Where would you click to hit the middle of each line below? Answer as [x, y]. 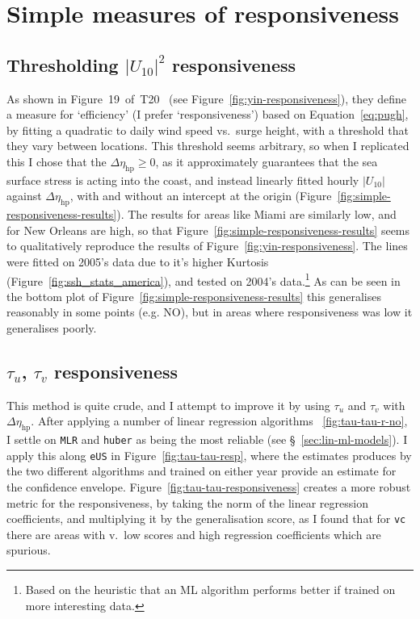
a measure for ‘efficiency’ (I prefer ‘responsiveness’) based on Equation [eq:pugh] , [208, 114]
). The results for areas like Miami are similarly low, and [256, 214]
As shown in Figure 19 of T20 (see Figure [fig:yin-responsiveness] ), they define [206, 98]
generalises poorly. [52, 327]
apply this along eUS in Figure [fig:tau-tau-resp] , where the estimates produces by [209, 455]
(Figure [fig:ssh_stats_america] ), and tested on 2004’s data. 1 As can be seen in [204, 279]
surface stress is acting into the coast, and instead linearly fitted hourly [183, 180]
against [24, 196]
